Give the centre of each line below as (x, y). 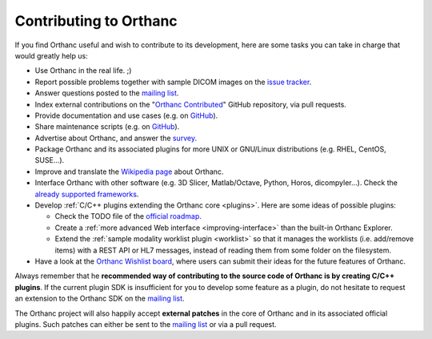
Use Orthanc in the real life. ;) (83, 71)
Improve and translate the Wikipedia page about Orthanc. (129, 172)
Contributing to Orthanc (96, 21)
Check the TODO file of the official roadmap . (128, 216)
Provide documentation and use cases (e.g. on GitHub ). (126, 115)
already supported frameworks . (87, 194)
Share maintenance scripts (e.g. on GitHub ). (107, 127)
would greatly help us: (51, 55)
